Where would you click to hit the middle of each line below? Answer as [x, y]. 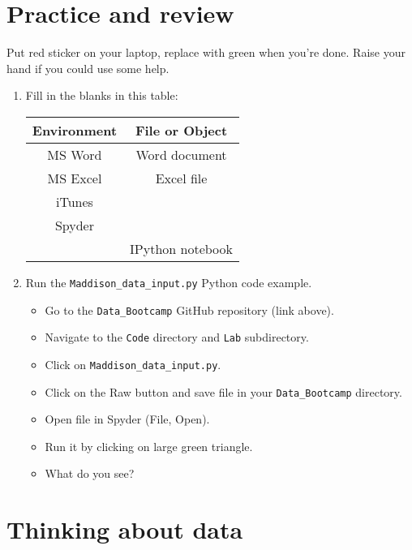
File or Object [181, 130]
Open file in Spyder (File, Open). [127, 419]
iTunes [74, 201]
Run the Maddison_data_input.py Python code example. [169, 282]
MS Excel [75, 178]
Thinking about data [125, 529]
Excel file [181, 178]
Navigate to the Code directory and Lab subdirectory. [177, 337]
